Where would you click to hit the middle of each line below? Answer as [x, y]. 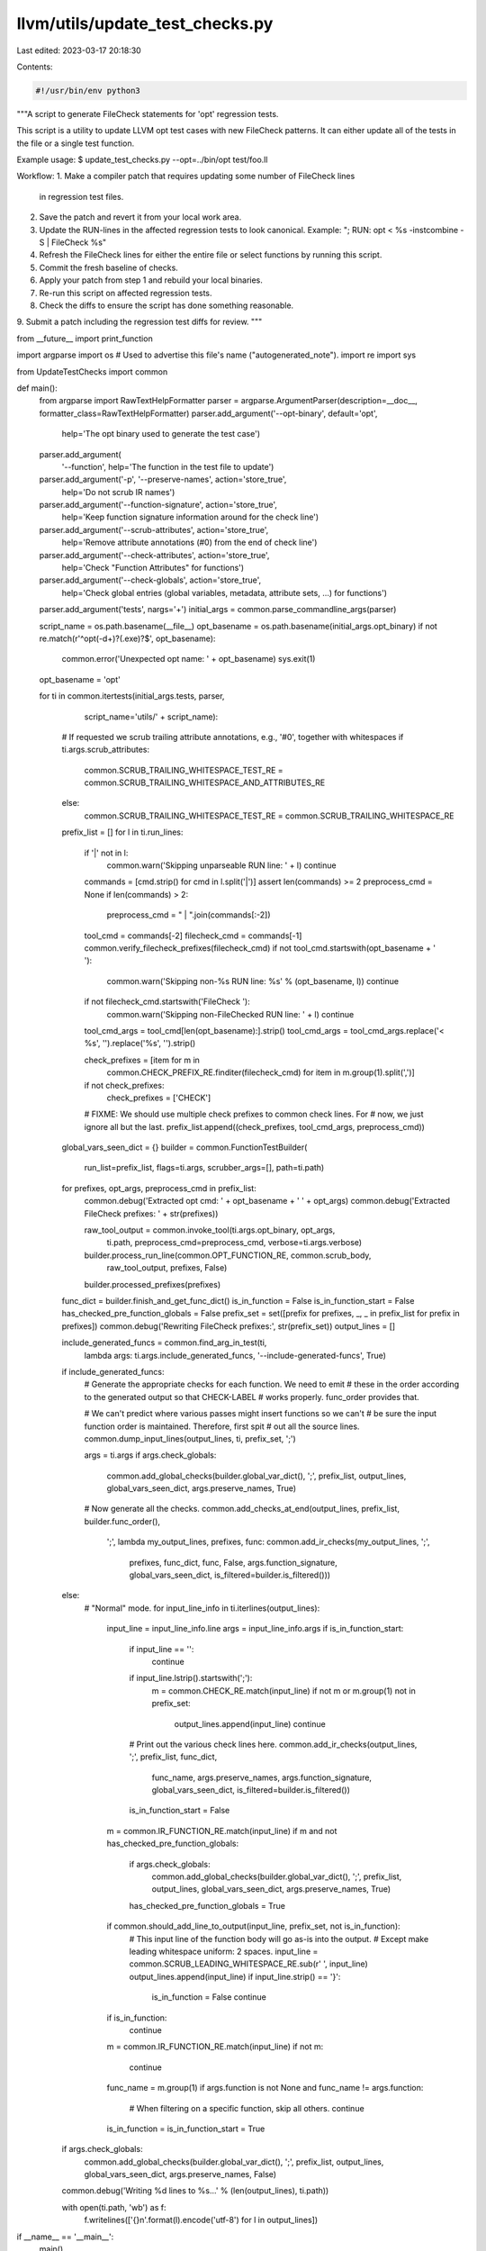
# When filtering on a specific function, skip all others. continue [247, 2108]
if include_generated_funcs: [113, 1371]
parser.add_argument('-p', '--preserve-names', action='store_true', [163, 479]
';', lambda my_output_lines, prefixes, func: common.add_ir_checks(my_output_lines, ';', [269, 1542]
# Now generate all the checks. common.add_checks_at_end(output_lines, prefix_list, [242, 1509]
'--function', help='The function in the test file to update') [168, 466]
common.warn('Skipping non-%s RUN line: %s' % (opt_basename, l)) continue [253, 981]
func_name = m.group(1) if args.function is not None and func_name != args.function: [265, 2088]
